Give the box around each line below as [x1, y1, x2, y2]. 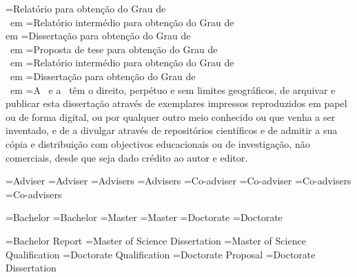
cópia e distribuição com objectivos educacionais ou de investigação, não [6, 136, 310, 151]
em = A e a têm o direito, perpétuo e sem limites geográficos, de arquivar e [10, 82, 336, 97]
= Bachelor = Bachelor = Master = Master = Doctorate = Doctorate [6, 210, 283, 225]
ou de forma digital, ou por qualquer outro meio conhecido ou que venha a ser [6, 109, 336, 124]
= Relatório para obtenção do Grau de [6, 1, 166, 15]
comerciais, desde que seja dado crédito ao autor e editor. [6, 150, 248, 164]
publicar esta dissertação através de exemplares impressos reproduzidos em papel [6, 96, 347, 111]
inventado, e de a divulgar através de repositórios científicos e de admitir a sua [6, 123, 338, 137]
